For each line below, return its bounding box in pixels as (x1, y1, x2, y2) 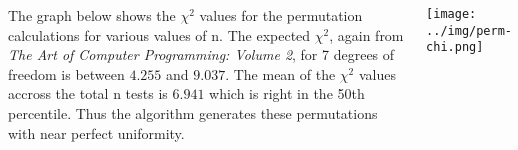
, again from (329, 24, 404, 45)
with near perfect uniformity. (8, 122, 185, 143)
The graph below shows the (8, 5, 176, 25)
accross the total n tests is (8, 83, 168, 104)
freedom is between (8, 63, 125, 84)
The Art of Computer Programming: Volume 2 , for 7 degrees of (8, 44, 395, 65)
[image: (426, 7, 477, 21)
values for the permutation (199, 5, 363, 25)
